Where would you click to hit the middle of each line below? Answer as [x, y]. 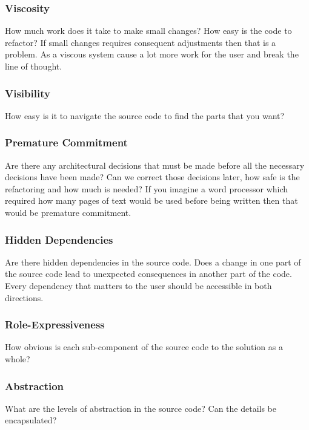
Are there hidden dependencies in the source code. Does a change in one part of [153, 262]
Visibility [28, 93]
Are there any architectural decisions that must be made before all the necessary [155, 165]
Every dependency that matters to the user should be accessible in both [138, 285]
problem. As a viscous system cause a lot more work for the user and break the [152, 54]
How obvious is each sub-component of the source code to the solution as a [144, 347]
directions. [24, 297]
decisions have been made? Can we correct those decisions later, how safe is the [152, 177]
